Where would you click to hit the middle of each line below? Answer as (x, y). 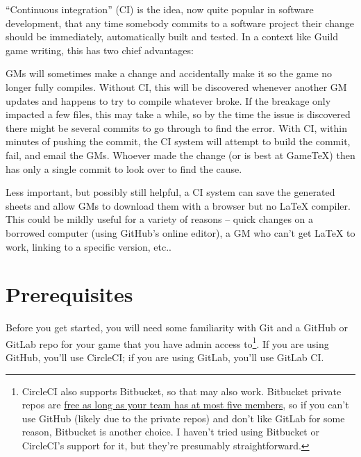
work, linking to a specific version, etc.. (89, 246)
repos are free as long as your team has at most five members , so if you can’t (185, 405)
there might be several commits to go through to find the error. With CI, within (176, 127)
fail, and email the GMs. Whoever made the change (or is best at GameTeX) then (180, 155)
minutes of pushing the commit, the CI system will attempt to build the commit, (178, 141)
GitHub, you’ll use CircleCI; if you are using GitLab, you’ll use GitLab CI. (165, 357)
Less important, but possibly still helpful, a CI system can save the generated (170, 192)
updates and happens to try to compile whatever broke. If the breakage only (168, 100)
